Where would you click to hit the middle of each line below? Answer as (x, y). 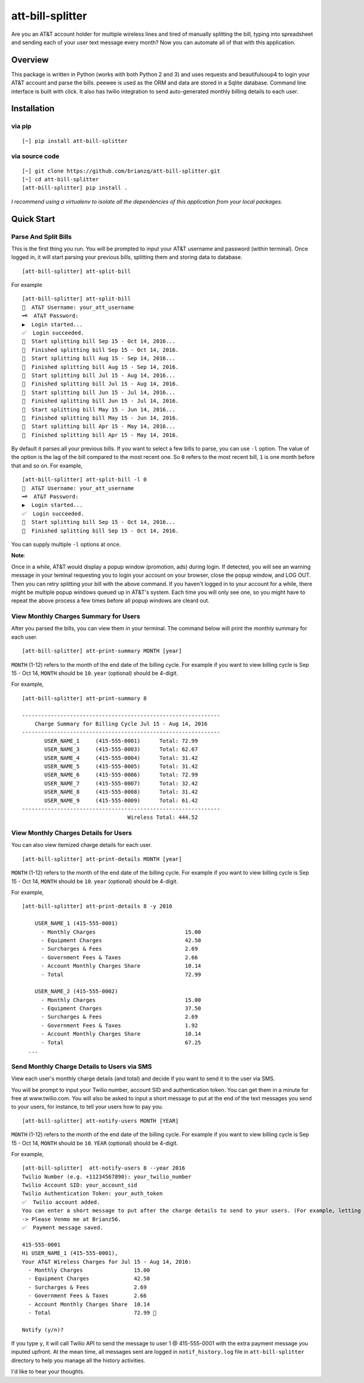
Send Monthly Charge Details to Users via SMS (82, 1066)
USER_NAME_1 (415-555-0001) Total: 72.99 (121, 741)
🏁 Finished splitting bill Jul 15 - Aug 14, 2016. (100, 384)
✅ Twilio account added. (61, 1202)
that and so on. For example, (47, 466)
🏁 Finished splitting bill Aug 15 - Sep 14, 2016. (100, 367)
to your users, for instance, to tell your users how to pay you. (87, 1107)
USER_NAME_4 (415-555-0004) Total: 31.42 (121, 758)
